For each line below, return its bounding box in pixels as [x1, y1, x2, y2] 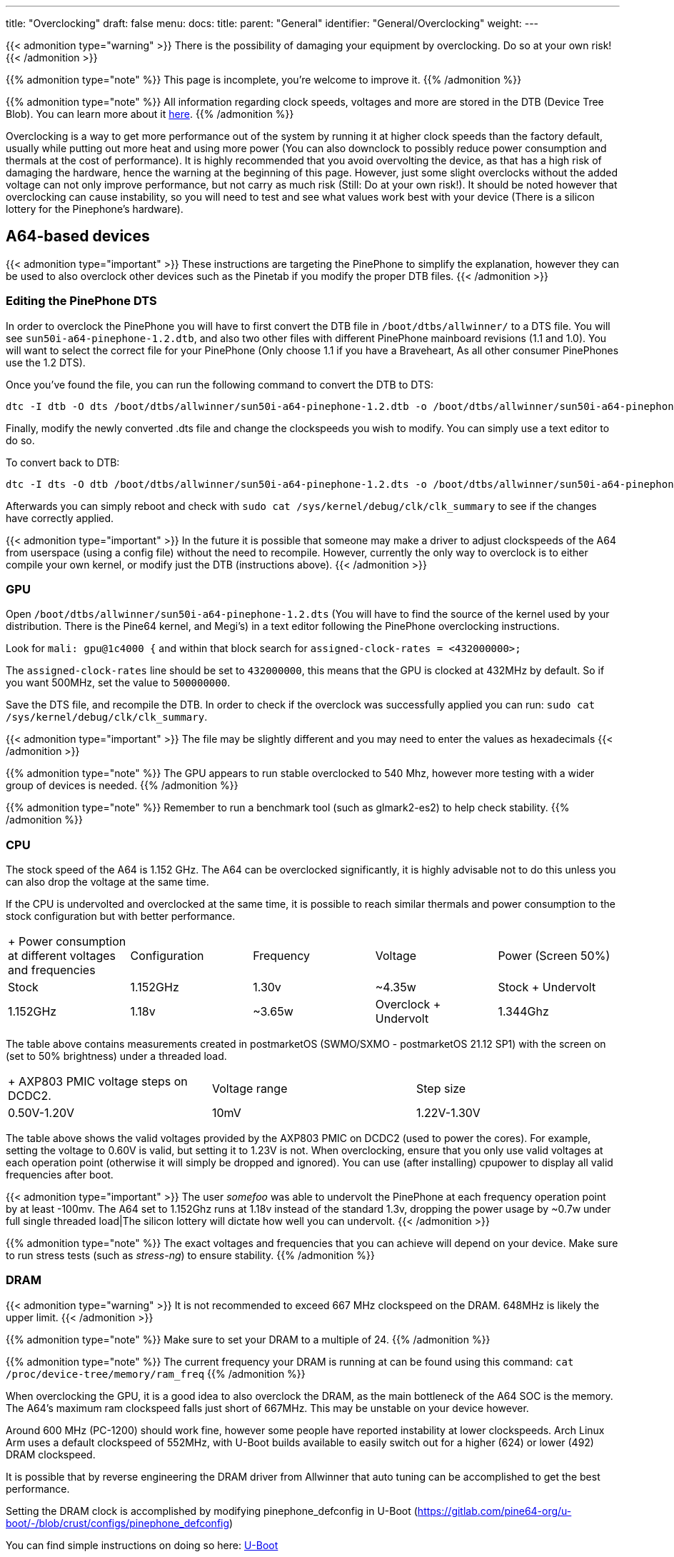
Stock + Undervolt [498, 980, 596, 995]
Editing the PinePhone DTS [6, 294, 157, 309]
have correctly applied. [6, 511, 114, 524]
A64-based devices [6, 227, 150, 246]
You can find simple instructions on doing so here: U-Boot [6, 1538, 278, 1551]
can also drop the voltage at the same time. [6, 876, 209, 888]
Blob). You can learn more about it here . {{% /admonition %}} [6, 108, 294, 120]
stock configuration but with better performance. [6, 910, 236, 923]
